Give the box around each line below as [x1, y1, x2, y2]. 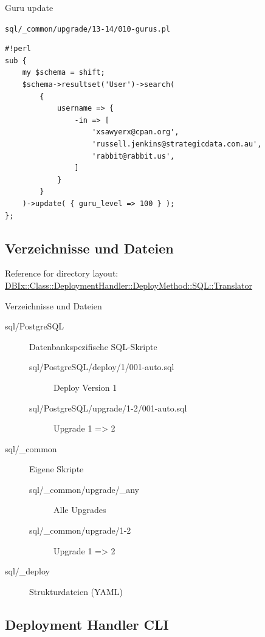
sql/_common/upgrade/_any [29, 483, 139, 495]
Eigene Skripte [29, 463, 84, 475]
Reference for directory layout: [5, 267, 119, 280]
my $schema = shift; [22, 68, 105, 77]
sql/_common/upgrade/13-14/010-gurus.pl [5, 24, 171, 33]
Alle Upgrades [53, 503, 106, 516]
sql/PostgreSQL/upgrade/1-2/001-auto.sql [29, 401, 187, 414]
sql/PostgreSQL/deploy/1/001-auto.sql [29, 360, 174, 373]
